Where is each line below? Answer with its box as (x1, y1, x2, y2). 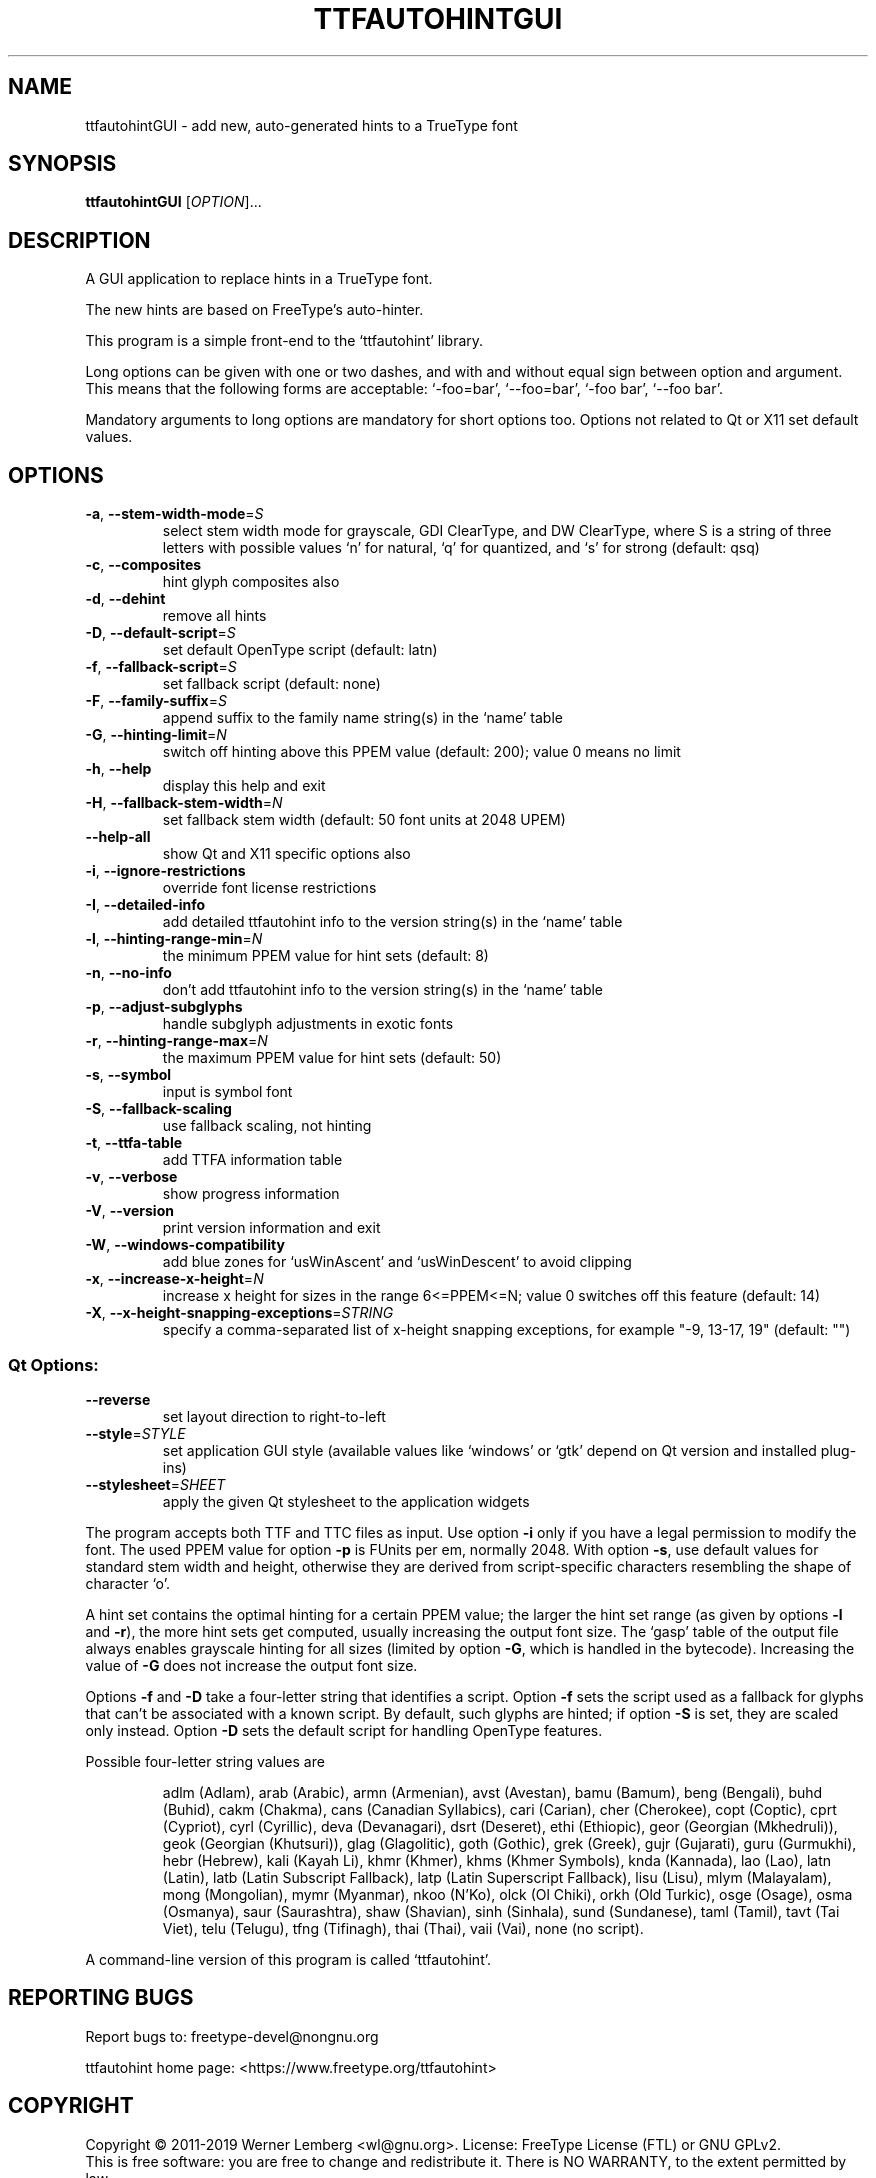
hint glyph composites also (162, 573, 340, 591)
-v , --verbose (85, 1168, 178, 1186)
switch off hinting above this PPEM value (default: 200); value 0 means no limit (162, 743, 681, 761)
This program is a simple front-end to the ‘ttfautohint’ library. (85, 332, 484, 350)
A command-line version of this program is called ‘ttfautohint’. (85, 1950, 492, 1968)
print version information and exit (162, 1219, 381, 1237)
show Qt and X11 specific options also (162, 845, 411, 863)
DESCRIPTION (8, 227, 151, 253)
